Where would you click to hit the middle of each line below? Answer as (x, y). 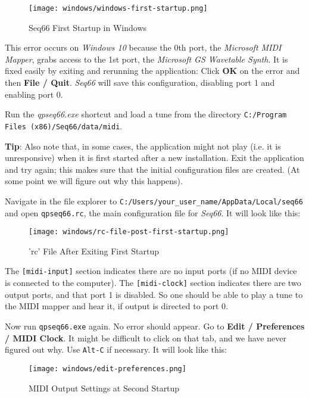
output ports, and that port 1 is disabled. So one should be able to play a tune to (154, 294)
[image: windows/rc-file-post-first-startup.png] (129, 232)
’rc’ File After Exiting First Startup (94, 251)
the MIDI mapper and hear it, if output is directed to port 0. (116, 306)
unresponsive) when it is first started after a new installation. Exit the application (154, 158)
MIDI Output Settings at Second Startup (104, 388)
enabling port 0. (34, 94)
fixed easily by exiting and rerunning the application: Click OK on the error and (152, 71)
